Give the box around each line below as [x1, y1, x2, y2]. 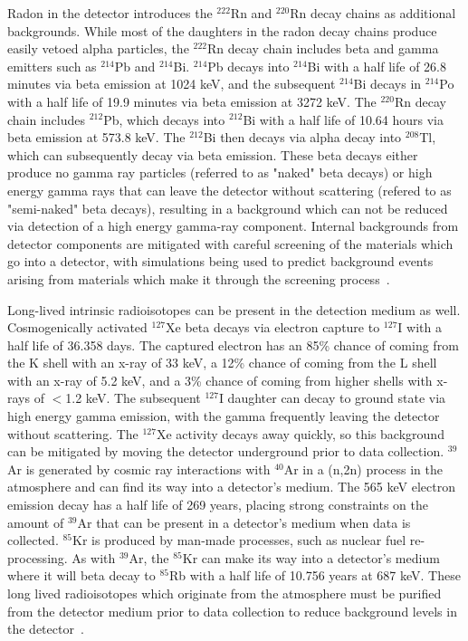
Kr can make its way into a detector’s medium [182, 548, 440, 567]
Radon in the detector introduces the [7, 4, 213, 22]
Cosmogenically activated [7, 318, 148, 337]
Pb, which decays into [103, 110, 225, 129]
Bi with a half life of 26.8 [307, 56, 447, 75]
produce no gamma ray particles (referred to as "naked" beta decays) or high [7, 163, 433, 182]
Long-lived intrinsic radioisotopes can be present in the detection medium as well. [7, 300, 461, 319]
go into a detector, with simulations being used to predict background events [7, 252, 434, 271]
